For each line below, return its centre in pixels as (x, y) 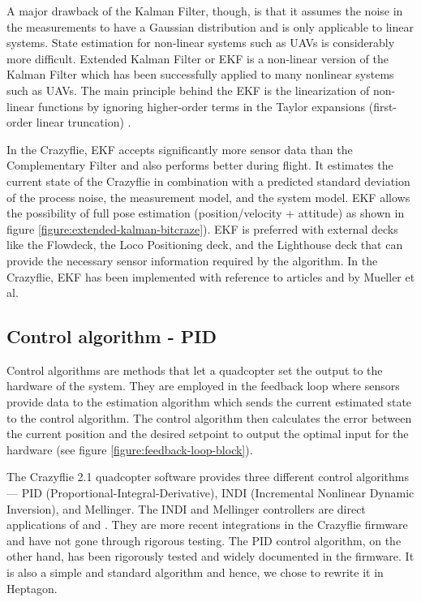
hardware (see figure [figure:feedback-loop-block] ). (130, 449)
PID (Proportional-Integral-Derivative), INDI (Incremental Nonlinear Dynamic (218, 493)
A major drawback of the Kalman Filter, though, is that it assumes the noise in (205, 11)
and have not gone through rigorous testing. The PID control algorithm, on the (204, 540)
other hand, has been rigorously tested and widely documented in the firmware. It (210, 556)
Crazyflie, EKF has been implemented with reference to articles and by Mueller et (211, 276)
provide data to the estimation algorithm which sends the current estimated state (209, 402)
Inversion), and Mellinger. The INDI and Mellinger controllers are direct (186, 508)
